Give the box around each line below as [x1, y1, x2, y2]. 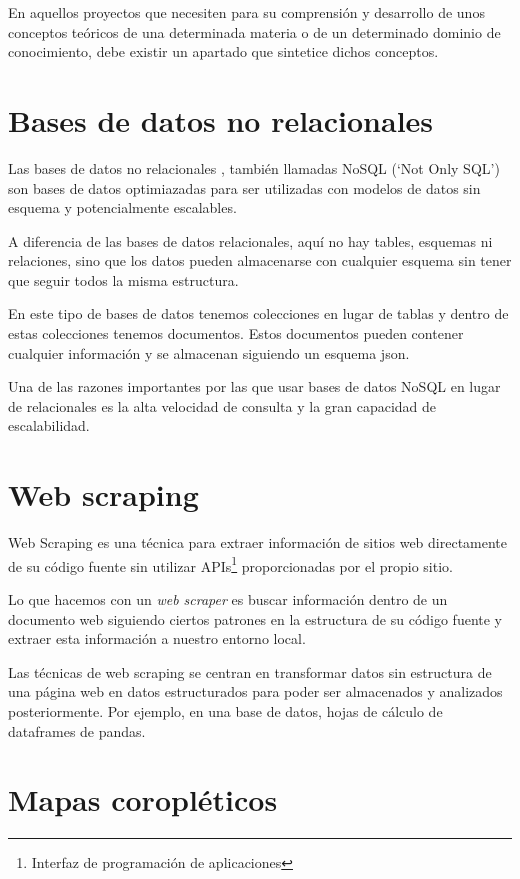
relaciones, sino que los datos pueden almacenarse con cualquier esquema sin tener [8, 250, 512, 271]
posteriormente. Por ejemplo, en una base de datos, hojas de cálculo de [8, 700, 443, 721]
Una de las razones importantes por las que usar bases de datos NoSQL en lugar [8, 376, 501, 397]
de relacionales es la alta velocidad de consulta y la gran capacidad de [8, 395, 437, 416]
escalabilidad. [8, 415, 90, 436]
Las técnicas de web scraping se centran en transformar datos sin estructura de [8, 661, 492, 682]
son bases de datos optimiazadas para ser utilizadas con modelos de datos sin [8, 177, 481, 198]
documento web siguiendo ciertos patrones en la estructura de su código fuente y [8, 608, 503, 629]
